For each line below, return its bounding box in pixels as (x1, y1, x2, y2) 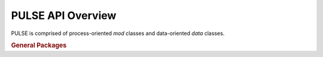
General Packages (11, 42, 67, 50)
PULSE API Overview (11, 9, 117, 22)
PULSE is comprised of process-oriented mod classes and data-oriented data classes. (11, 30, 225, 37)
